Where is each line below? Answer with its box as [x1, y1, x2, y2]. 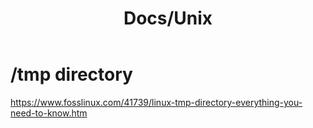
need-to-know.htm [10, 107, 88, 119]
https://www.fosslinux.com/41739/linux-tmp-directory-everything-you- [10, 96, 303, 108]
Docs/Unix [123, 7, 213, 30]
